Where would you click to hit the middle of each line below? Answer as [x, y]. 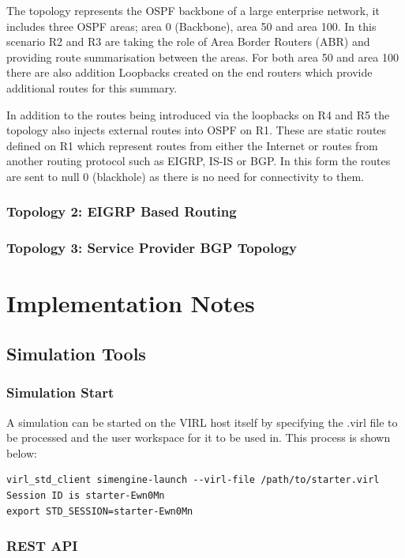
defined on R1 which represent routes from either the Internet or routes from [192, 145]
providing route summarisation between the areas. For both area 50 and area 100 [202, 57]
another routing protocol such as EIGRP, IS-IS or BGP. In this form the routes [199, 161]
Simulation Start [60, 392]
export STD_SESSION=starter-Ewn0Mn [100, 511]
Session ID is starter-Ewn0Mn [86, 495]
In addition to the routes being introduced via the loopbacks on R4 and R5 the [198, 114]
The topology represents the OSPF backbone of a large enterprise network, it [193, 10]
